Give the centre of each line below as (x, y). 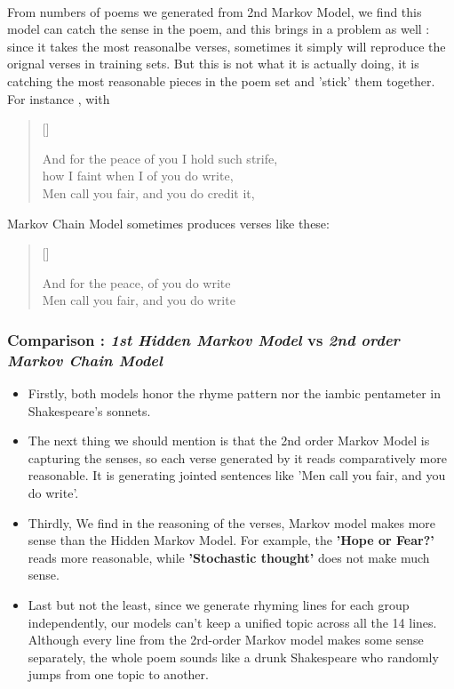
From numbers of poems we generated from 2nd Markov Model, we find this (215, 11)
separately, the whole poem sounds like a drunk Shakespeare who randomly (233, 657)
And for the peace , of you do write (136, 282)
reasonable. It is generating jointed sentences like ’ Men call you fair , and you (237, 475)
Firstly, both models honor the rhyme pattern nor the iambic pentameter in (234, 393)
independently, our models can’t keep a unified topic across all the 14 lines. (232, 622)
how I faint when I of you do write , (138, 176)
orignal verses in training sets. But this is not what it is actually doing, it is (213, 64)
